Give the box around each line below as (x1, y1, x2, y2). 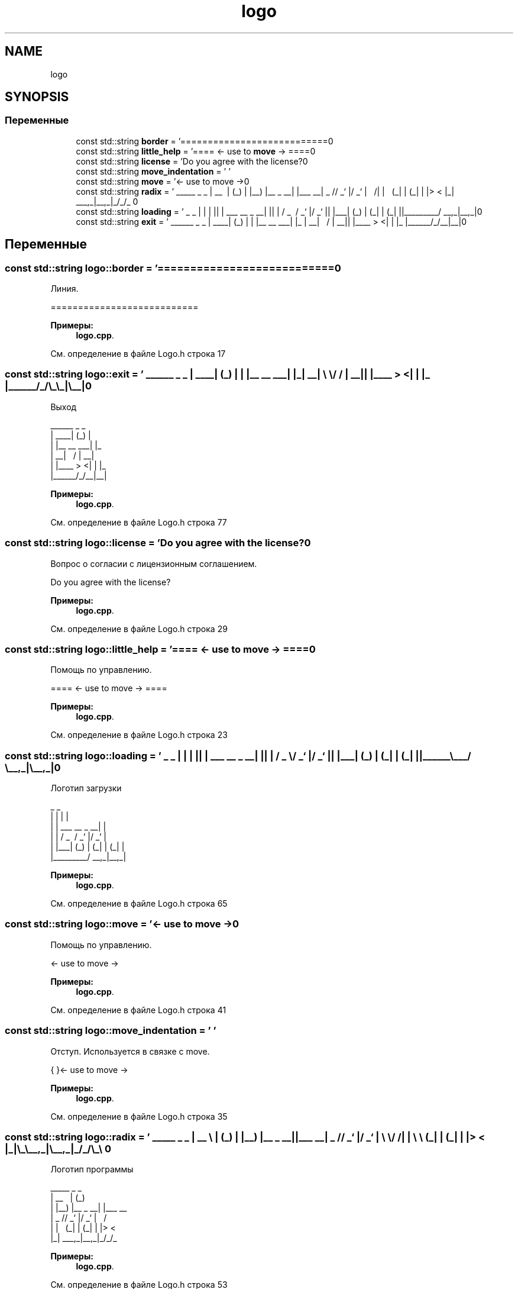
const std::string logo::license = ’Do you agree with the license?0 (5, 537, 311, 549)
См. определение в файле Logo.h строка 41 (50, 1004, 226, 1015)
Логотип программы (50, 1164, 134, 1175)
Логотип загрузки (50, 783, 122, 794)
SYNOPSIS (5, 89, 69, 105)
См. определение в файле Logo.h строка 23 (50, 730, 228, 740)
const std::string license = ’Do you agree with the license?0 (76, 156, 308, 166)
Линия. (50, 283, 79, 294)
